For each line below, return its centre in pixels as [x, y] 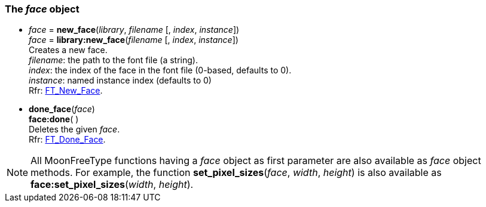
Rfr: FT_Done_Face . [67, 140]
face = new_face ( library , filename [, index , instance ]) [134, 30]
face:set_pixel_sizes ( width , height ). [112, 185]
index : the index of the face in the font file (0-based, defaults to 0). [160, 70]
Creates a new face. [68, 50]
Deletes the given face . [74, 129]
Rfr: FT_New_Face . [66, 91]
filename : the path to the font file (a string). [113, 60]
